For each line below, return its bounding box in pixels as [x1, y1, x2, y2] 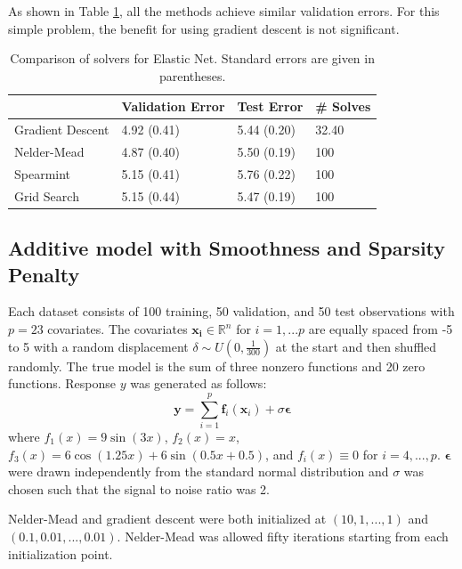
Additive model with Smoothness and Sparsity [8, 234, 446, 262]
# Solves [315, 97, 371, 116]
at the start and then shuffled [275, 337, 437, 355]
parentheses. [158, 66, 226, 85]
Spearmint [14, 164, 71, 183]
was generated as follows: [130, 374, 267, 393]
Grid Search [14, 186, 79, 205]
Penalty [8, 260, 80, 288]
